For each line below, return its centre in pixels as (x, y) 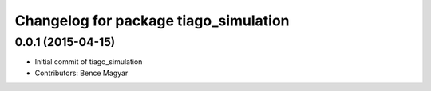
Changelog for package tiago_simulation (152, 21)
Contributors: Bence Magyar (81, 73)
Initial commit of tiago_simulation (89, 62)
